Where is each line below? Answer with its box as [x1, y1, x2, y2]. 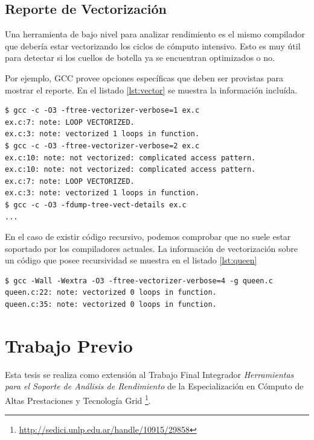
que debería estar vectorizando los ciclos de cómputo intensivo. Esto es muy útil [5, 39, 301, 52]
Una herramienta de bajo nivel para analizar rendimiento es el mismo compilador [5, 28, 305, 40]
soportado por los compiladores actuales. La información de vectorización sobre [5, 242, 298, 254]
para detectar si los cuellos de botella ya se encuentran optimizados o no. [5, 51, 275, 64]
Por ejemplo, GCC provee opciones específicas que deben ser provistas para [5, 71, 283, 84]
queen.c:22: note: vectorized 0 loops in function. [5, 288, 217, 297]
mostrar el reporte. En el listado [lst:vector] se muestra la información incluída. [5, 83, 298, 96]
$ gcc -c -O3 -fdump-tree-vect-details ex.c [5, 200, 187, 209]
